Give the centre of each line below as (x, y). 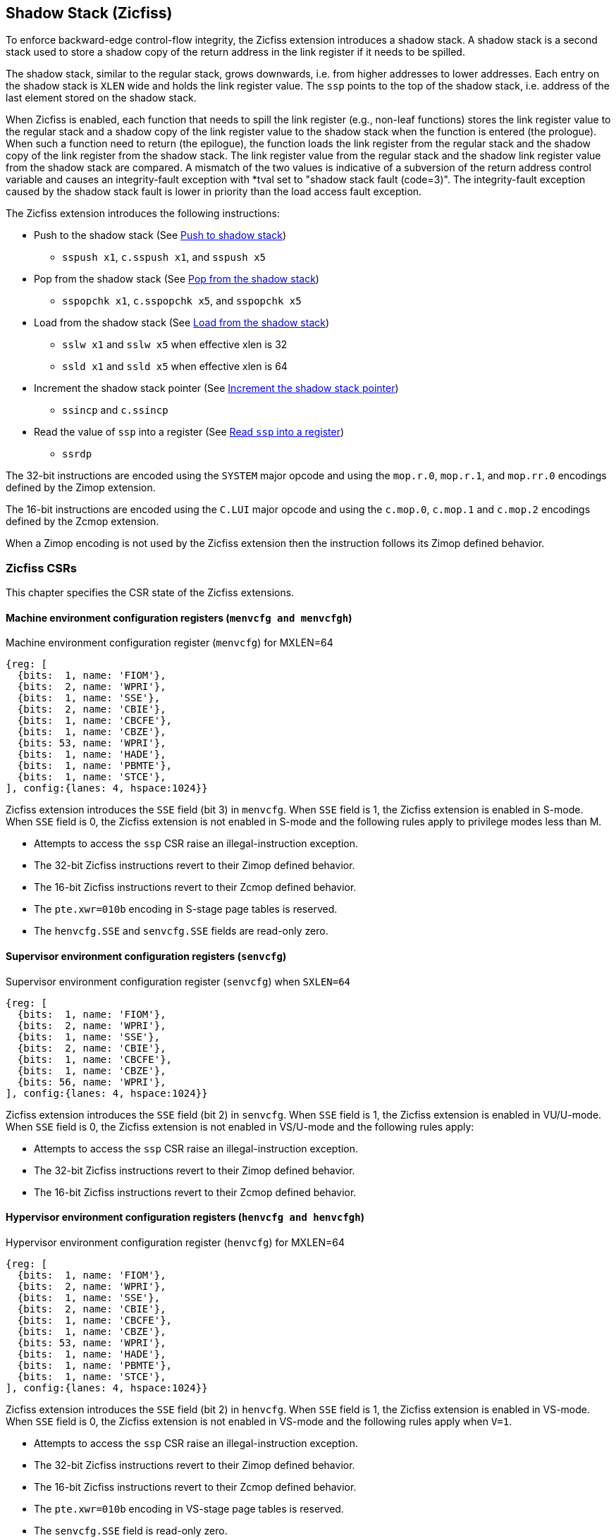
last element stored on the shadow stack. (101, 98)
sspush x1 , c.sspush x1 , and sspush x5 (164, 257)
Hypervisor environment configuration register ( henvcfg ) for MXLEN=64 (175, 1242)
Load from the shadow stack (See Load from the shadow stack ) (182, 323)
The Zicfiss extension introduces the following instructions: (143, 214)
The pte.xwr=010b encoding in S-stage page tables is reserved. (186, 909)
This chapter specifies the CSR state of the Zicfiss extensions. (150, 593)
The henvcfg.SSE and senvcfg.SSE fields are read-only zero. (181, 931)
